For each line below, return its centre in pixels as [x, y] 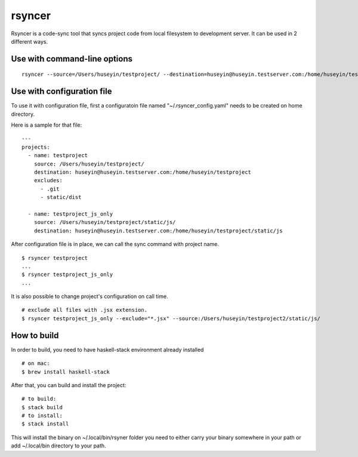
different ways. [29, 41]
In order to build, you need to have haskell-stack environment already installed [107, 349]
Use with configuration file [62, 92]
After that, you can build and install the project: [69, 385]
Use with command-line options [72, 59]
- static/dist [61, 197]
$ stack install [45, 424]
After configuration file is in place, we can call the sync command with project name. [115, 244]
